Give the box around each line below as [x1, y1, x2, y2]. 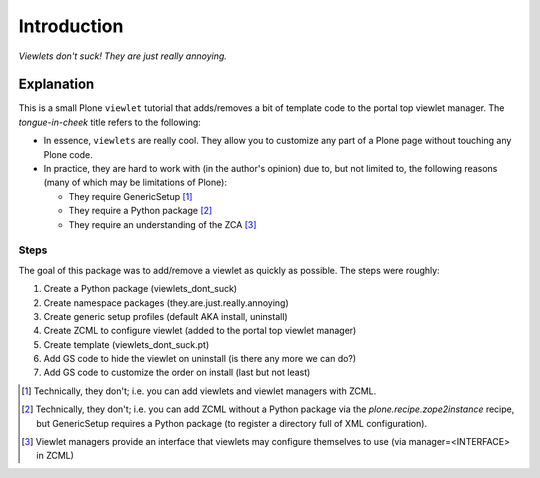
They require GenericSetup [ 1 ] [68, 190, 193, 202]
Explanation [18, 76, 95, 93]
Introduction [18, 15, 124, 37]
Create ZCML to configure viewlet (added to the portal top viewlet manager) [43, 325, 357, 337]
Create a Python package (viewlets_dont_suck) [43, 283, 238, 295]
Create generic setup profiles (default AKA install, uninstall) [43, 310, 289, 322]
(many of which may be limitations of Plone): [43, 176, 227, 189]
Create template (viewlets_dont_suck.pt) [43, 338, 210, 350]
